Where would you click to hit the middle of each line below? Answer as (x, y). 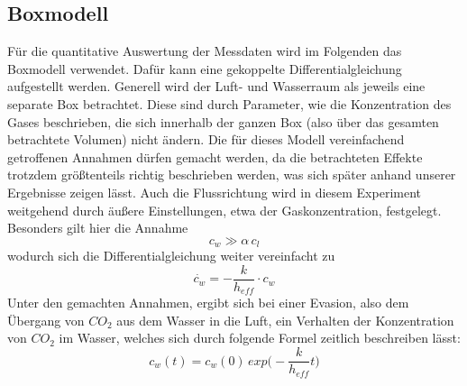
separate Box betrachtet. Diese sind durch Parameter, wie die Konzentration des (229, 103)
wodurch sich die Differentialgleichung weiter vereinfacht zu (171, 256)
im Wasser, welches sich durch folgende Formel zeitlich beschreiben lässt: (260, 338)
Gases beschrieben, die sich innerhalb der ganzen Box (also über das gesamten (223, 121)
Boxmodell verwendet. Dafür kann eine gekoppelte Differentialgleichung (205, 68)
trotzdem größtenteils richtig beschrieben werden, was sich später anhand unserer (232, 175)
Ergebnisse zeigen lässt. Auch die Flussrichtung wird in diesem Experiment (214, 192)
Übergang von (46, 320)
